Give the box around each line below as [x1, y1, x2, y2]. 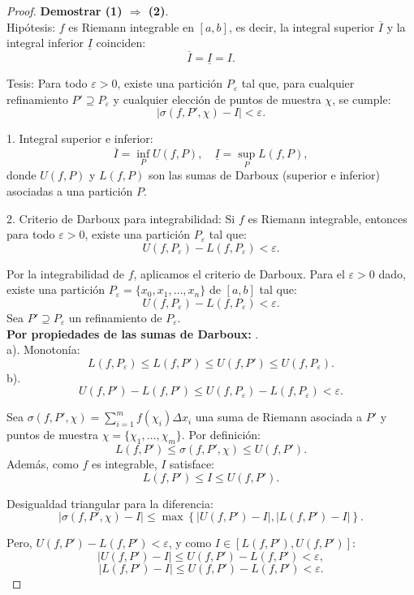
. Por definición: [181, 426, 261, 443]
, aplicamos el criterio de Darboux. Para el [133, 265, 345, 282]
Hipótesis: [6, 18, 56, 35]
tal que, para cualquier [241, 75, 355, 92]
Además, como [6, 455, 79, 472]
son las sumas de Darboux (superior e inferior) [148, 166, 380, 183]
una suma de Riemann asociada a [195, 408, 363, 425]
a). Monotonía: [6, 341, 80, 358]
